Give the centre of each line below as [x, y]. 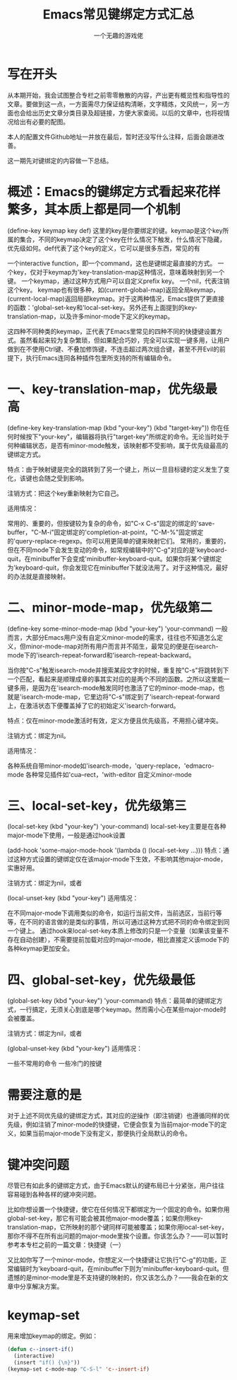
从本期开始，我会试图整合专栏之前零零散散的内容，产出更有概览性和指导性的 [119, 95]
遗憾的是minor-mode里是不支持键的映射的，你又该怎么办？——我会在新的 [115, 1277]
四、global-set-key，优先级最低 [101, 980]
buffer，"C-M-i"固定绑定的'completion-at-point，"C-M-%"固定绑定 [105, 532]
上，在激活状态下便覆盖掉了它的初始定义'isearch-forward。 [93, 706]
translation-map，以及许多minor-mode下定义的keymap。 [91, 316]
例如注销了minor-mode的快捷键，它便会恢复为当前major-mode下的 [123, 1125]
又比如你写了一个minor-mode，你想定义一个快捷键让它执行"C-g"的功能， [114, 1260]
